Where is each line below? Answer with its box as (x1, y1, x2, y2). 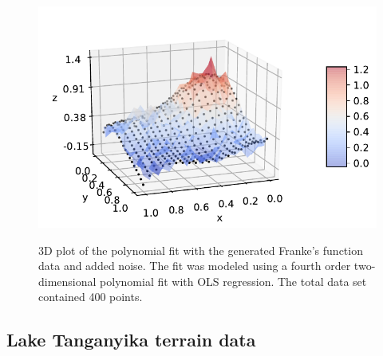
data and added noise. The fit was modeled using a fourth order (38, 257, 351, 274)
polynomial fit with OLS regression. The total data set (100, 272, 367, 289)
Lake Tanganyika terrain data (6, 327, 256, 352)
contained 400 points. (38, 288, 143, 305)
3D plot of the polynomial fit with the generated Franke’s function (38, 241, 363, 258)
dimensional (38, 272, 97, 289)
